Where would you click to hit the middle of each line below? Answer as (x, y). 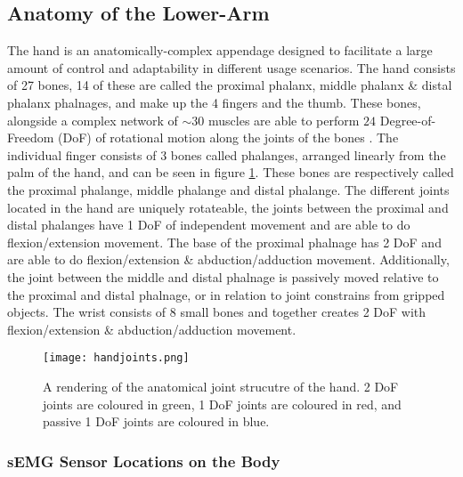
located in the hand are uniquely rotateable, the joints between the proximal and (228, 207)
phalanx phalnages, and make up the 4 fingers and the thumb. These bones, (214, 102)
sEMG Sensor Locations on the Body (144, 461)
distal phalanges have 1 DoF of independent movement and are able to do (209, 225)
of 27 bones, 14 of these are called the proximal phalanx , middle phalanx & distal (230, 85)
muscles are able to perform (284, 120)
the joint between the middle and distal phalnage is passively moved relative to (223, 276)
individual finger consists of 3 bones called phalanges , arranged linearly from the (227, 154)
